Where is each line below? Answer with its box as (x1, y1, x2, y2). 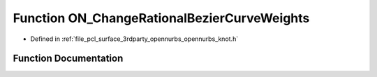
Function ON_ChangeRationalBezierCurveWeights (13, 10, 310, 26)
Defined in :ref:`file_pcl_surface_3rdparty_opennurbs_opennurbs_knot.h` (30, 35, 239, 43)
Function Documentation (13, 53, 124, 65)
